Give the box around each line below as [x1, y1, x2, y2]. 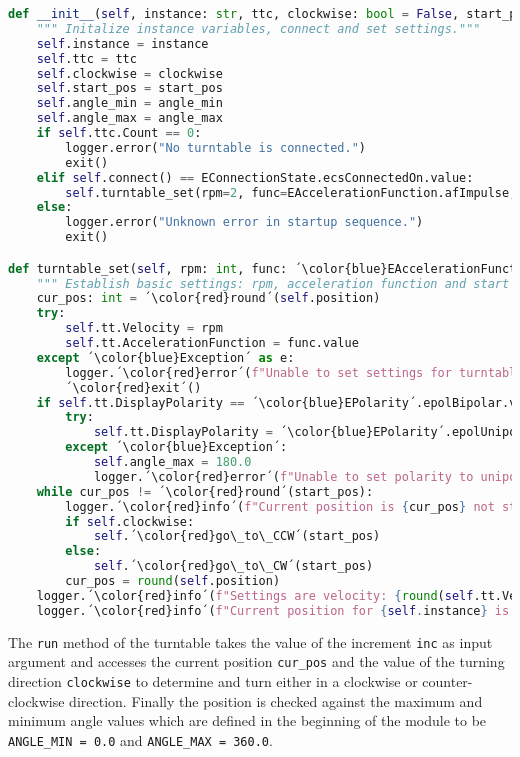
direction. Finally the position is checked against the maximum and [69, 690, 483, 711]
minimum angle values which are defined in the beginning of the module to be [8, 710, 487, 731]
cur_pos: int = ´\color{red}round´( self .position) [36, 291, 381, 306]
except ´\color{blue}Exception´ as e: [36, 350, 295, 365]
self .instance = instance [36, 36, 209, 51]
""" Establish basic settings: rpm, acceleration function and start [36, 276, 510, 291]
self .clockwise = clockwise [36, 66, 223, 81]
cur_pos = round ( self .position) [65, 574, 281, 589]
